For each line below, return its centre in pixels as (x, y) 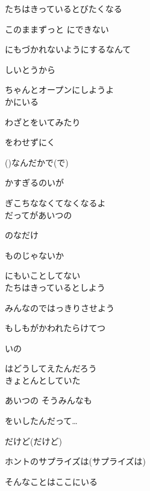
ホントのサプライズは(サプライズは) (76, 461)
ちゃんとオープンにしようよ (60, 90)
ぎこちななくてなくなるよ (55, 202)
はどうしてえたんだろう (51, 368)
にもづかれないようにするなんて (68, 49)
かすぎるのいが (34, 182)
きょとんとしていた (43, 380)
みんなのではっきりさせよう (60, 307)
